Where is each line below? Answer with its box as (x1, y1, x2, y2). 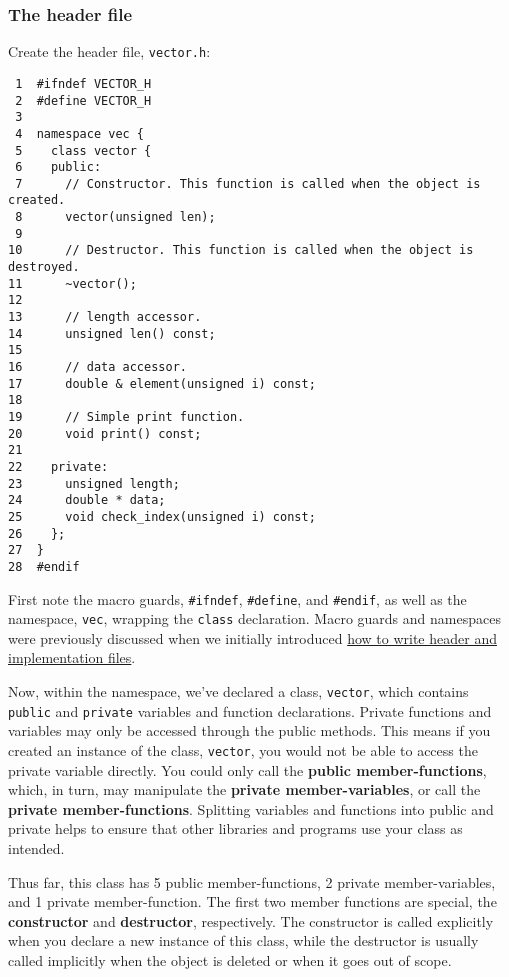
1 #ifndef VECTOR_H (15, 76, 152, 91)
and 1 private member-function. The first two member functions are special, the (8, 891, 497, 912)
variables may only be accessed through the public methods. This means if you (8, 720, 491, 741)
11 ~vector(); (8, 276, 137, 291)
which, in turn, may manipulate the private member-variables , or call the (8, 779, 481, 800)
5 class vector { (15, 143, 152, 158)
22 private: (8, 459, 109, 474)
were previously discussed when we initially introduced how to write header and (8, 627, 497, 648)
